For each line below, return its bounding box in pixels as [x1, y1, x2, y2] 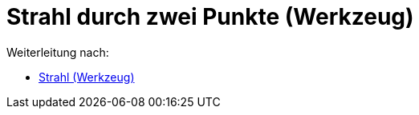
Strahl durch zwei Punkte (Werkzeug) [6, 3, 414, 30]
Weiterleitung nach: [6, 45, 109, 59]
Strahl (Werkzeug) [39, 69, 135, 84]
